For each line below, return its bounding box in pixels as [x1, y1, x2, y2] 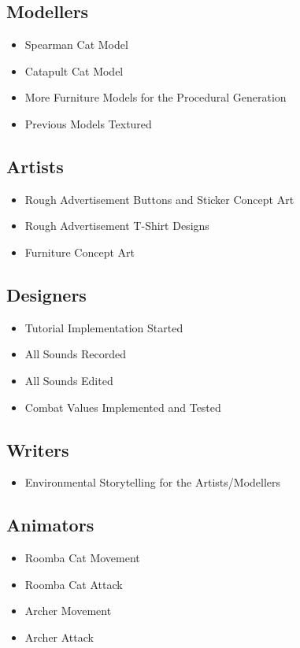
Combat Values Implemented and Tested [24, 398, 221, 415]
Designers [6, 282, 87, 306]
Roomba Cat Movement [24, 550, 140, 566]
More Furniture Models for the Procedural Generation [24, 89, 287, 106]
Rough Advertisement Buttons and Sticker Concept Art [24, 191, 294, 207]
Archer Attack [24, 628, 94, 645]
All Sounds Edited [24, 372, 113, 388]
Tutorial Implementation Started [24, 319, 183, 335]
